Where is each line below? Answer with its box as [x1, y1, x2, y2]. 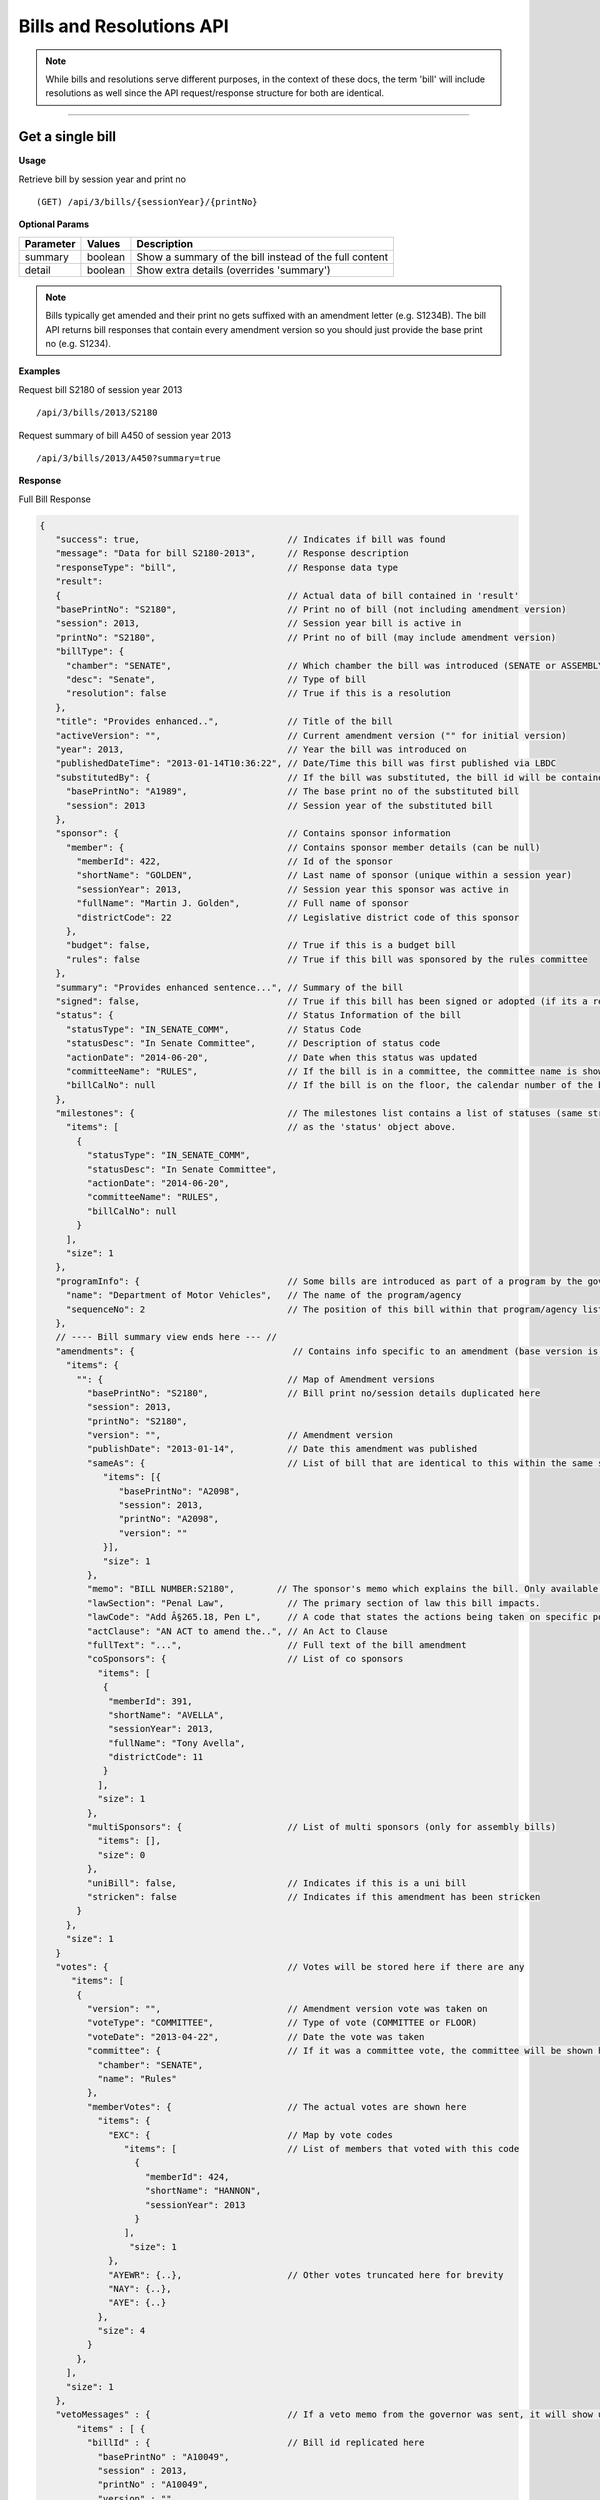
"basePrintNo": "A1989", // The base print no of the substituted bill [65, 786, 520, 797]
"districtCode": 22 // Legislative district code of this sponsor [76, 911, 520, 923]
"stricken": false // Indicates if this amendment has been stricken [86, 1891, 541, 1902]
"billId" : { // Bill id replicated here [86, 2437, 425, 2449]
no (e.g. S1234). [45, 337, 112, 349]
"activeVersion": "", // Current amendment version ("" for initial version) [55, 730, 567, 741]
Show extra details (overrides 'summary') [136, 263, 331, 277]
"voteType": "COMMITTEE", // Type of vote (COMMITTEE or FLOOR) [86, 2017, 478, 2029]
